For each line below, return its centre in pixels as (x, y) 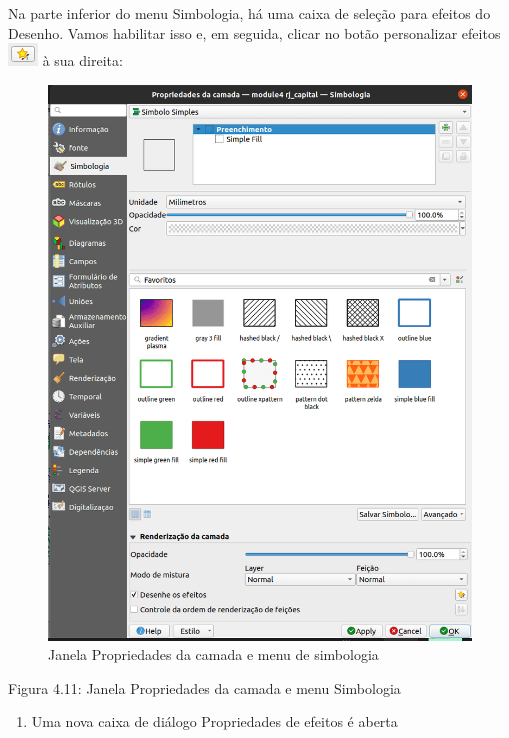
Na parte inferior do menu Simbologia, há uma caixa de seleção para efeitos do (249, 13)
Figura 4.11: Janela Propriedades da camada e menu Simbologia (204, 687)
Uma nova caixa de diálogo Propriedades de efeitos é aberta (214, 721)
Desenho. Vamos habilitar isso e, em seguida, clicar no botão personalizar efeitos (254, 32)
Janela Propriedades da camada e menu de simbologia (213, 654)
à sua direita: (82, 60)
